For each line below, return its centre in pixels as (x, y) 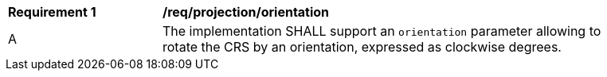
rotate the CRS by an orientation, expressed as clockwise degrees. (362, 47)
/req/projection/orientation (246, 12)
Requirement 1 (52, 12)
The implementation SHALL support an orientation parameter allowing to (382, 31)
